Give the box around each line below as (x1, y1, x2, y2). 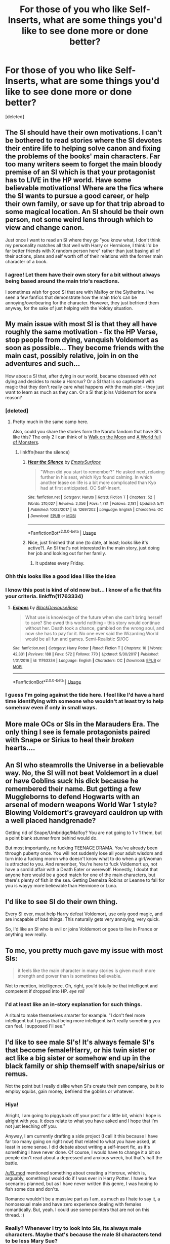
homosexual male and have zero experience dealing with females (5, 1201, 142, 1207)
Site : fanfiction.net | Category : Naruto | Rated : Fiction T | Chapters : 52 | (27, 495, 155, 500)
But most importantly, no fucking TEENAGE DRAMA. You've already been (5, 845, 158, 851)
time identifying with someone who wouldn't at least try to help (5, 698, 164, 705)
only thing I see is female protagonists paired (5, 728, 150, 736)
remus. (5, 1069, 28, 1078)
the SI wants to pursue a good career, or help (5, 192, 149, 200)
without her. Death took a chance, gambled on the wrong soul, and (25, 625, 164, 631)
